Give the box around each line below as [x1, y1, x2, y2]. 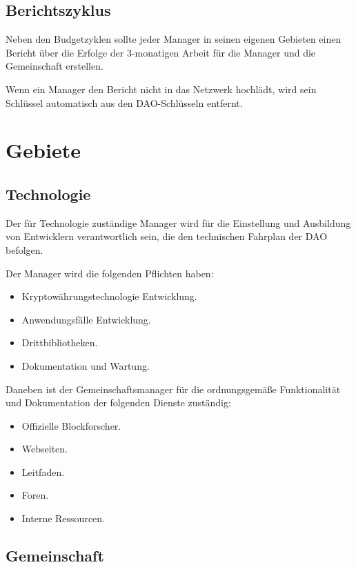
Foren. [21, 488, 49, 502]
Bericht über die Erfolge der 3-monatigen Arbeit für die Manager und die [6, 45, 316, 59]
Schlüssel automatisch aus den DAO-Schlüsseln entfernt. [6, 95, 243, 110]
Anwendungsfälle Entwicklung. [21, 312, 151, 326]
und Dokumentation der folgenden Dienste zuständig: [6, 395, 231, 410]
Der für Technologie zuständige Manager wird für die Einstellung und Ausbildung [6, 215, 351, 230]
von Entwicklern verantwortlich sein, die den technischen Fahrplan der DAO [6, 229, 328, 243]
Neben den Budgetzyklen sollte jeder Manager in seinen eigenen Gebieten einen [6, 32, 342, 46]
